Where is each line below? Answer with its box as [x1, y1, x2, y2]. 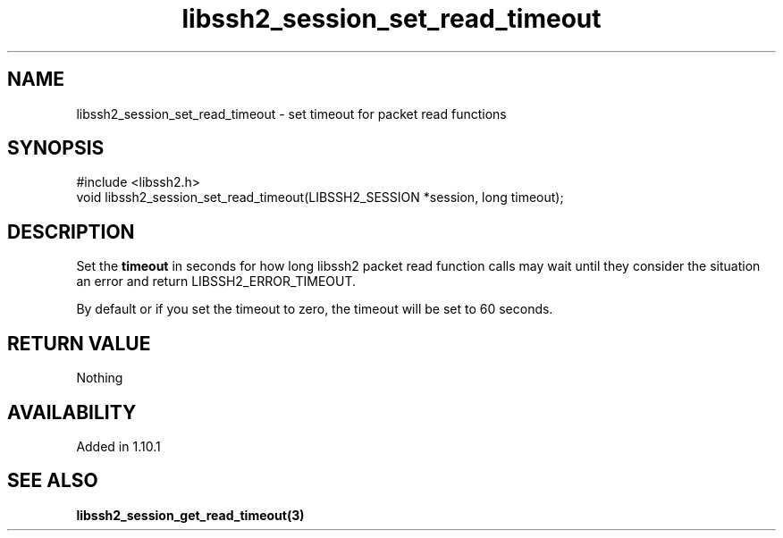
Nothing [76, 370, 123, 386]
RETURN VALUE [7, 332, 151, 355]
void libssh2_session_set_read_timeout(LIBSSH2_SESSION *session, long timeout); [76, 189, 564, 206]
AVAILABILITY [7, 400, 137, 424]
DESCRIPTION [7, 220, 135, 243]
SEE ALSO [7, 469, 98, 492]
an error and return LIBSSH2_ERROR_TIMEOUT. [76, 273, 357, 290]
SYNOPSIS [7, 137, 105, 160]
